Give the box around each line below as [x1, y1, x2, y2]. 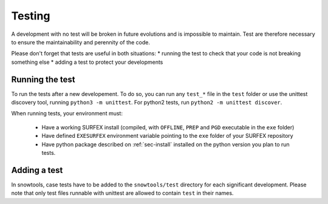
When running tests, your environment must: [11, 110, 123, 117]
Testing [11, 9, 50, 22]
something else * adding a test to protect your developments [11, 58, 163, 66]
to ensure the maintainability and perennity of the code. [11, 38, 150, 46]
